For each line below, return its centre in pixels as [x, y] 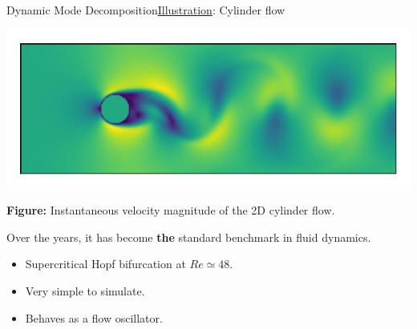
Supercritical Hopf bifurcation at [105, 264]
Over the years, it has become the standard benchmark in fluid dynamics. [189, 237]
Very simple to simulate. [85, 291]
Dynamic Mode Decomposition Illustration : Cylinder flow [146, 10]
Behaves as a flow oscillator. [94, 317]
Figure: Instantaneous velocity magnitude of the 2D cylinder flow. [171, 210]
